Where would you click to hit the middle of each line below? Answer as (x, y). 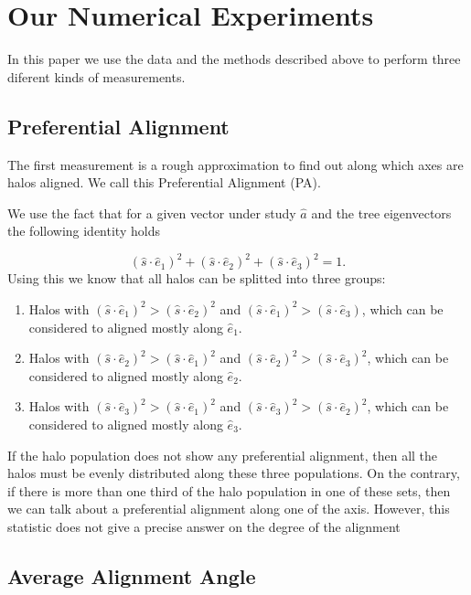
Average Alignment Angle (132, 575)
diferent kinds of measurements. (96, 76)
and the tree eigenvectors (381, 212)
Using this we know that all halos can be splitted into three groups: (197, 278)
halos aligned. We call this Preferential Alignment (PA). (164, 182)
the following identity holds (84, 231)
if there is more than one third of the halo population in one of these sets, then (229, 490)
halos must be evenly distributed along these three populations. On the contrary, (234, 473)
